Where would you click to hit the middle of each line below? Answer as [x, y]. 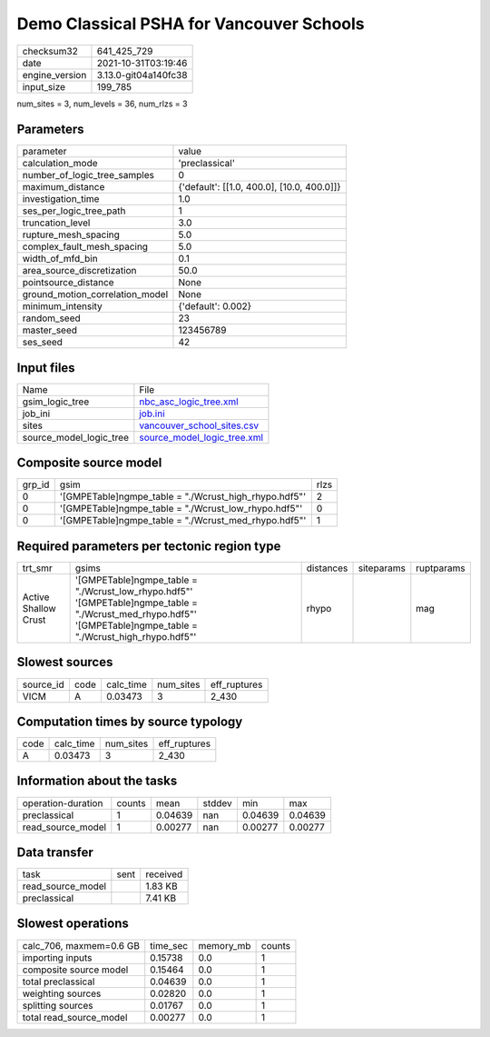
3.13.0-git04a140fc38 [142, 75]
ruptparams [441, 568]
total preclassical [59, 982]
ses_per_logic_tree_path [74, 211]
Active [36, 597]
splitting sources [58, 1005]
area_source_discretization [79, 271]
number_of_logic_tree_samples [88, 175]
